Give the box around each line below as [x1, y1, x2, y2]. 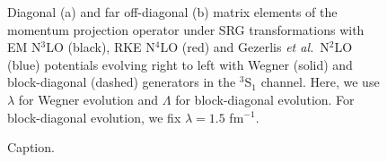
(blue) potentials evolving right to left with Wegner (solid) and [7, 55, 353, 73]
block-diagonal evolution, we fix [7, 107, 181, 126]
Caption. [7, 138, 55, 157]
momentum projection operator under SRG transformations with [7, 20, 365, 38]
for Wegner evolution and [18, 90, 159, 108]
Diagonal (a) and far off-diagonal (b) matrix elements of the [7, 3, 338, 21]
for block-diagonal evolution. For [175, 90, 355, 108]
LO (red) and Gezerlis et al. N [160, 38, 330, 56]
